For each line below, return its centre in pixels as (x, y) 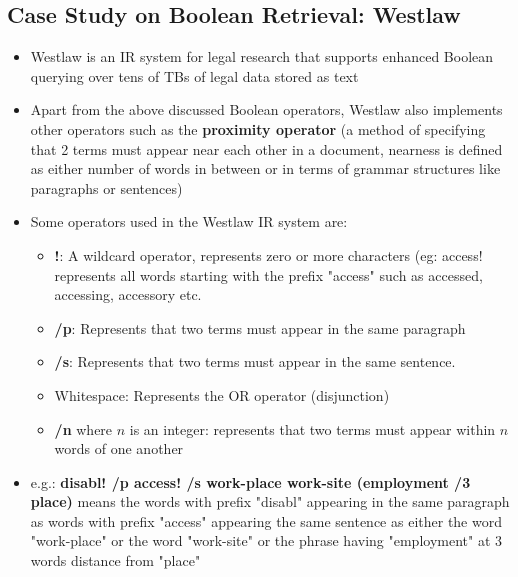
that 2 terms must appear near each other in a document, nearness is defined (266, 148)
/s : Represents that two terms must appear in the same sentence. (255, 361)
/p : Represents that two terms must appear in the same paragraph (260, 327)
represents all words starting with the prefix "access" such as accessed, (268, 274)
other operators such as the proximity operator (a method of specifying (258, 128)
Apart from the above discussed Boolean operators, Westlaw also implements (266, 109)
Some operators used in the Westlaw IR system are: (189, 221)
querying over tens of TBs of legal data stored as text (194, 75)
